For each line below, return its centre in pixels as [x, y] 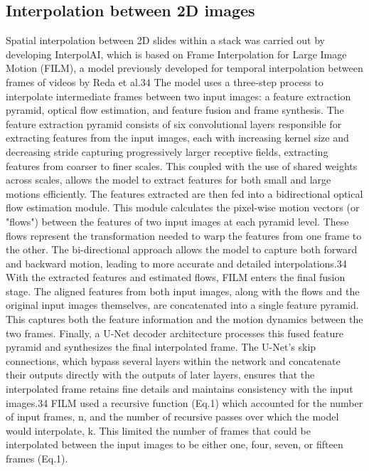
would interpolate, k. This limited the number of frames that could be [158, 430]
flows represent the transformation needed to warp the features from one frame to [184, 235]
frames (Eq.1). [37, 459]
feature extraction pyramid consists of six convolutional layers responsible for [174, 123]
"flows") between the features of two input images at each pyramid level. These [177, 221]
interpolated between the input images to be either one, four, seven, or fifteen [175, 444]
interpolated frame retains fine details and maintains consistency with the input [180, 389]
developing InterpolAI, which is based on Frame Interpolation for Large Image [176, 54]
